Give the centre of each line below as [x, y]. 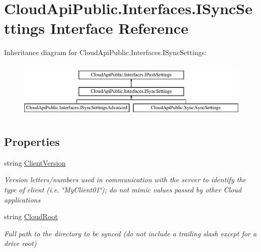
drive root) [20, 243]
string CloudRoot [31, 216]
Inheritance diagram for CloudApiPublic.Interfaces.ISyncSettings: [106, 52]
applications [22, 199]
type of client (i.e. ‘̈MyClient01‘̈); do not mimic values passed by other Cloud [123, 189]
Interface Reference [119, 28]
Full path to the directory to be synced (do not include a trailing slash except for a [130, 233]
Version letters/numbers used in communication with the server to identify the [125, 180]
